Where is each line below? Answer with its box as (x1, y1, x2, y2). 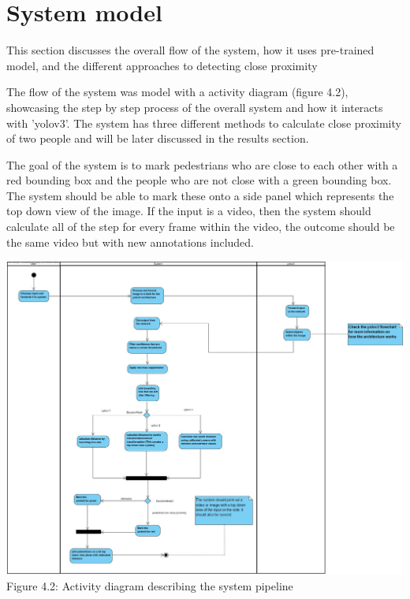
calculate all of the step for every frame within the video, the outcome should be (6, 218, 395, 235)
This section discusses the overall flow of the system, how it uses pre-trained (6, 42, 375, 58)
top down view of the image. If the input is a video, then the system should (6, 203, 371, 219)
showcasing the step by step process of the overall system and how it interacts (6, 99, 383, 115)
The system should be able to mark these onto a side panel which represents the (6, 187, 394, 203)
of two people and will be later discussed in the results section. (6, 130, 309, 147)
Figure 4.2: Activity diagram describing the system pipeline (6, 578, 293, 594)
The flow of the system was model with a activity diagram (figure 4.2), (6, 84, 348, 100)
